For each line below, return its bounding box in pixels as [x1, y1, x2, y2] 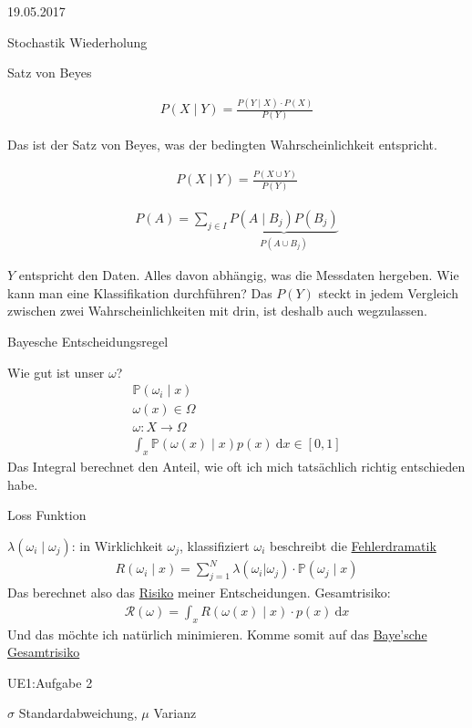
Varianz [153, 703, 197, 723]
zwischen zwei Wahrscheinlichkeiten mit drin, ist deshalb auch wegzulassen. [7, 301, 427, 320]
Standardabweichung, [18, 703, 138, 723]
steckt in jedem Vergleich [318, 283, 458, 302]
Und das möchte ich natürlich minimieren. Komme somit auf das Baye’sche [7, 624, 427, 643]
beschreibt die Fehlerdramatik [269, 536, 436, 555]
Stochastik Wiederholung [7, 32, 148, 51]
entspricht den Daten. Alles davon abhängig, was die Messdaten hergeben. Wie [18, 265, 459, 285]
